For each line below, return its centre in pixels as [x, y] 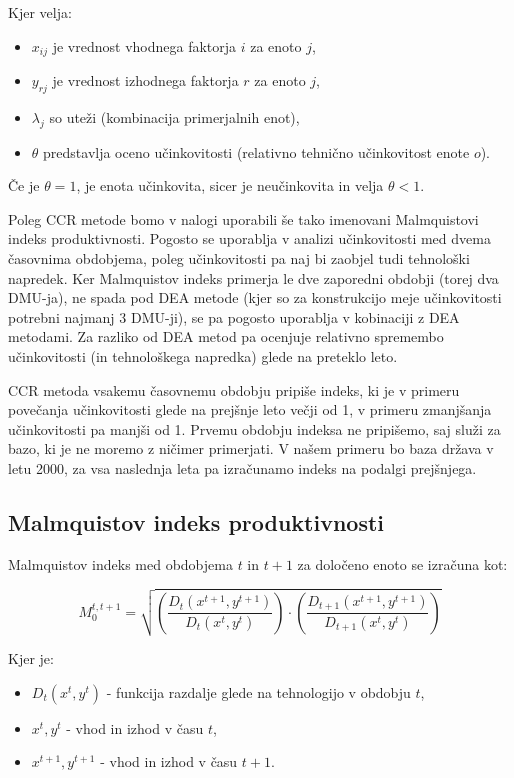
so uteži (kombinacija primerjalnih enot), [174, 116]
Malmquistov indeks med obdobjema [120, 563]
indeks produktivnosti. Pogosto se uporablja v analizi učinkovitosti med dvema [249, 238]
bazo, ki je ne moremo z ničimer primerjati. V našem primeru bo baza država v [251, 448]
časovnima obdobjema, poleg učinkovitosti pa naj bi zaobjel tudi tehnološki [239, 258]
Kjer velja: [40, 12]
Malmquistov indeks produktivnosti [196, 521]
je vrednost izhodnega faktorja [145, 80]
